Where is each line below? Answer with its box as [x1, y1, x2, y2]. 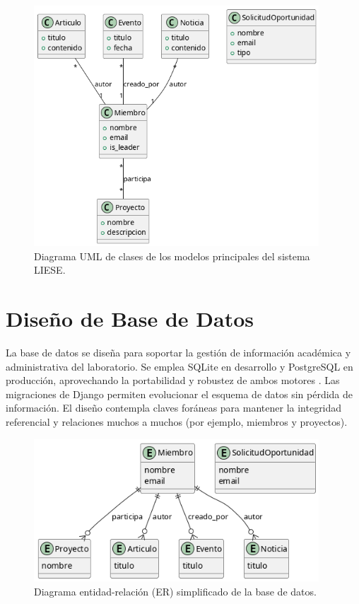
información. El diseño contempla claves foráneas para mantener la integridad [6, 400, 342, 415]
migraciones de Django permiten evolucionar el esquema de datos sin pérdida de [6, 386, 353, 401]
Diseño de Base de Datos [6, 304, 254, 333]
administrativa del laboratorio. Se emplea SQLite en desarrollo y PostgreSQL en [6, 359, 353, 373]
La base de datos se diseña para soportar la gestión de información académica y [6, 345, 351, 360]
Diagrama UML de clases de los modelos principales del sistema [34, 248, 310, 263]
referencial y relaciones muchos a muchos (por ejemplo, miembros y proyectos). [6, 414, 348, 429]
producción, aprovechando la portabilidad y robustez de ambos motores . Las [6, 373, 340, 388]
